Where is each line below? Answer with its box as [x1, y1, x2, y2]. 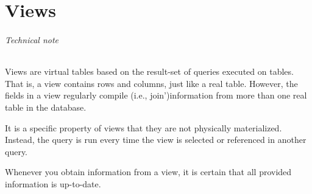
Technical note [5, 33, 59, 46]
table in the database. [5, 100, 87, 113]
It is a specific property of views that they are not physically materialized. [5, 121, 282, 134]
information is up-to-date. [5, 177, 101, 190]
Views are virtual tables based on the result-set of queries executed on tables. [5, 65, 294, 78]
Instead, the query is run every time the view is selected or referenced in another [5, 133, 307, 146]
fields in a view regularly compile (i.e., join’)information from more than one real [5, 89, 307, 102]
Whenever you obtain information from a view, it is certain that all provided [5, 165, 292, 178]
